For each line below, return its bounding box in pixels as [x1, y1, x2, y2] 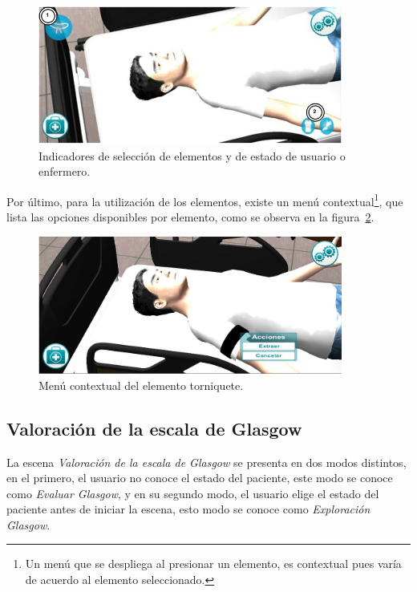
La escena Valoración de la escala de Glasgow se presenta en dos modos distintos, [6, 453, 407, 470]
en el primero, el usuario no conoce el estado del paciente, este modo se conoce [6, 469, 393, 486]
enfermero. [38, 163, 91, 180]
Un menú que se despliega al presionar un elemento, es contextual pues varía [25, 555, 402, 572]
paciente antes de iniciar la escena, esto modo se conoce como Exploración [6, 501, 370, 517]
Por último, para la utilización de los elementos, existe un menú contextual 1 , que [6, 190, 403, 209]
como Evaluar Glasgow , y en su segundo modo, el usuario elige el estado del [6, 485, 379, 501]
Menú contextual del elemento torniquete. [38, 376, 244, 393]
